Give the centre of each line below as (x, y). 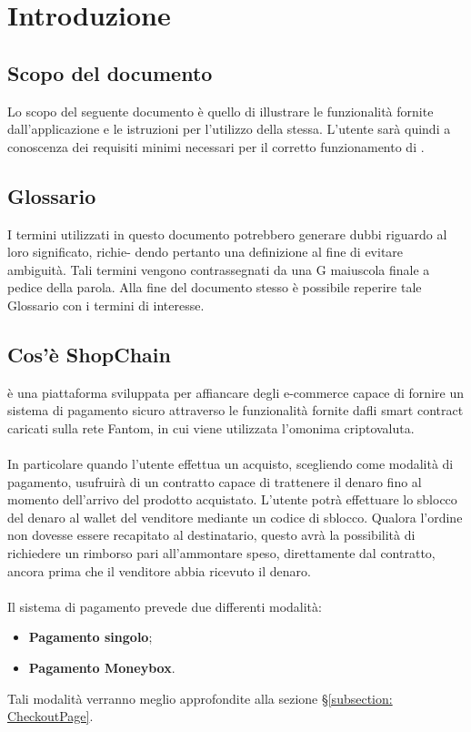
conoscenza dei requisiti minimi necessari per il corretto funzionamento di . (216, 146)
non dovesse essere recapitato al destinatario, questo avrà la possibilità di (211, 535)
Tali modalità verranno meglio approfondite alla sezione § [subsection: (200, 698)
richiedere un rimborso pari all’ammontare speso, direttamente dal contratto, (221, 553)
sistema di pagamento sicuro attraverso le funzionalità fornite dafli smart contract (235, 410)
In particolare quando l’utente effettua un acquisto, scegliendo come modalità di (230, 464)
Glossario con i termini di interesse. (106, 305)
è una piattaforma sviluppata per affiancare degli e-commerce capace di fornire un (235, 392)
